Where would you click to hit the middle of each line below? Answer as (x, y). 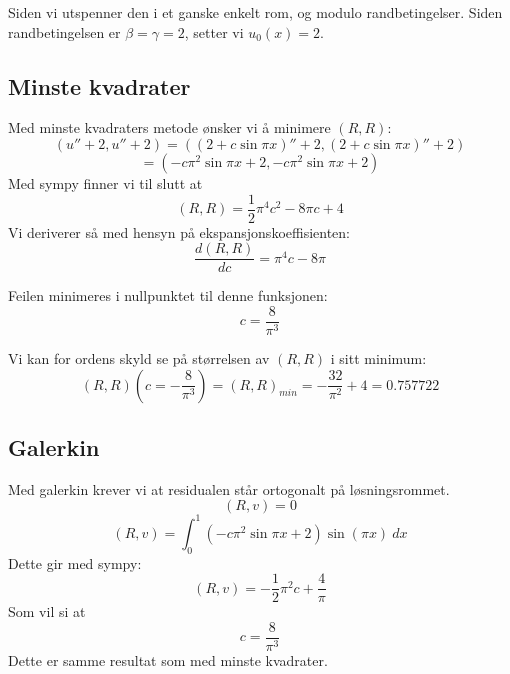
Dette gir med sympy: (75, 562)
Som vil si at (47, 611)
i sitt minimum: (378, 357)
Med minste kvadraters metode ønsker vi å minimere (169, 127)
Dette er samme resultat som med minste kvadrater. (168, 659)
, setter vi (214, 31)
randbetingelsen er (64, 31)
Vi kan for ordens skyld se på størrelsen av (139, 357)
